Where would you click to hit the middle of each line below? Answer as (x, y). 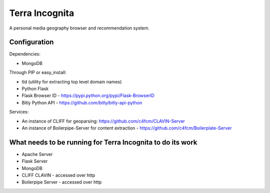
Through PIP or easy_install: (38, 72)
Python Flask (35, 89)
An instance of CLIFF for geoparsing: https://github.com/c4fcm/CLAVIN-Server (103, 121)
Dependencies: (25, 54)
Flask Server (35, 161)
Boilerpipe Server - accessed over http (62, 182)
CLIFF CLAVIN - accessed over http (58, 175)
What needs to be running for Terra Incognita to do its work (103, 142)
